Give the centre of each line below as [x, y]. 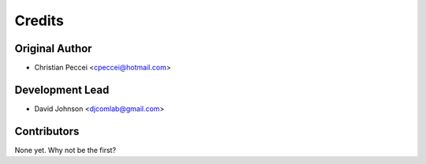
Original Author [53, 48]
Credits [39, 20]
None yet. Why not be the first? [65, 150]
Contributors [47, 131]
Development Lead [62, 89]
